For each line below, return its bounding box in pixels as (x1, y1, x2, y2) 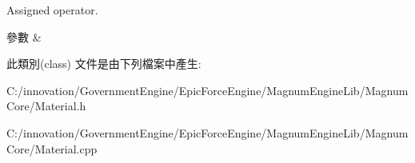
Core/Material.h (6, 97, 86, 114)
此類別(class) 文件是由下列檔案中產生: (6, 55, 202, 72)
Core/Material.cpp (6, 140, 98, 157)
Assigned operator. (6, 2, 98, 18)
